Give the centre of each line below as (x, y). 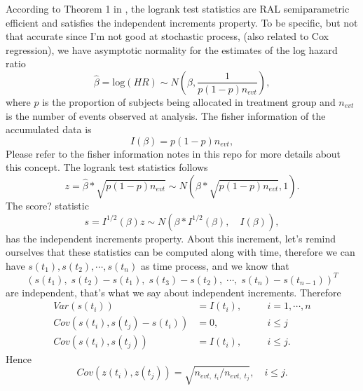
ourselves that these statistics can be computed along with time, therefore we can (180, 252)
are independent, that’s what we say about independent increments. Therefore (173, 292)
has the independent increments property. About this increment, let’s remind (171, 238)
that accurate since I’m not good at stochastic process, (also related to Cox (167, 36)
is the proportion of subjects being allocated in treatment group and (189, 101)
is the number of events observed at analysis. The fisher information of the (166, 115)
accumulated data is (49, 129)
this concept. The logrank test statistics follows (107, 167)
